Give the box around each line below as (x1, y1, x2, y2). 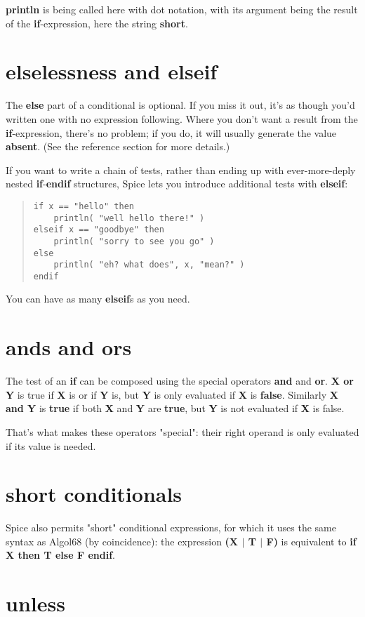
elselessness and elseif (6, 57, 218, 86)
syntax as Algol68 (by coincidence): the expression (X (6, 533, 239, 548)
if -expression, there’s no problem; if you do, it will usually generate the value (6, 125, 337, 140)
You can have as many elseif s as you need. (6, 291, 190, 306)
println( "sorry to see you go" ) (53, 236, 215, 246)
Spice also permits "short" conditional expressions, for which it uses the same (6, 520, 336, 535)
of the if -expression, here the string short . (6, 15, 188, 30)
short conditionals (6, 479, 182, 508)
